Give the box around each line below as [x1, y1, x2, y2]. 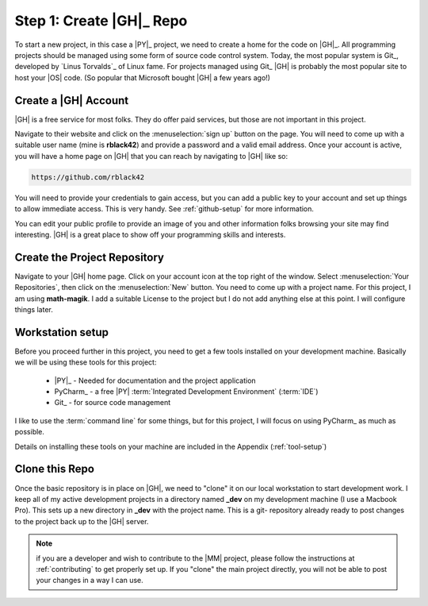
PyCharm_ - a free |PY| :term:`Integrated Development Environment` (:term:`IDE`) [54, 387, 319, 396]
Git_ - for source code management [54, 398, 171, 407]
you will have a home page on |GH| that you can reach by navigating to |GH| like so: [14, 151, 289, 160]
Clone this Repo [14, 462, 95, 476]
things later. [14, 305, 53, 315]
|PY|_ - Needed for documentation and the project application [54, 376, 257, 385]
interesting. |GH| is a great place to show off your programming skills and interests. [14, 230, 286, 239]
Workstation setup [14, 326, 109, 339]
